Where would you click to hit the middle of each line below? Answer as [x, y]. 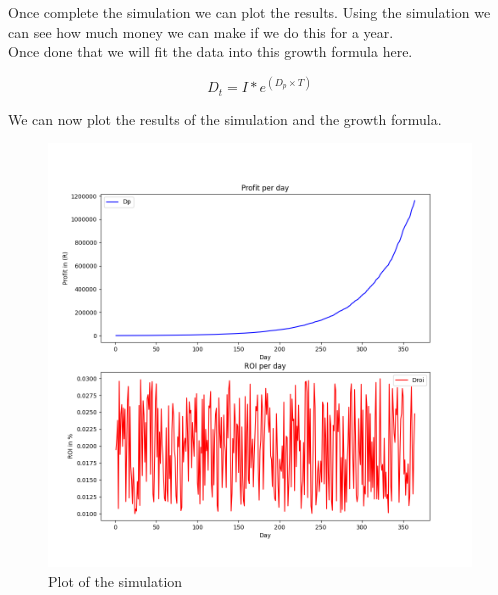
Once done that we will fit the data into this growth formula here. [210, 51]
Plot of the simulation [115, 580]
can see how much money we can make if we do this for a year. [201, 31]
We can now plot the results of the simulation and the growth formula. [225, 118]
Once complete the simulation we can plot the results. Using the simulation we [249, 12]
